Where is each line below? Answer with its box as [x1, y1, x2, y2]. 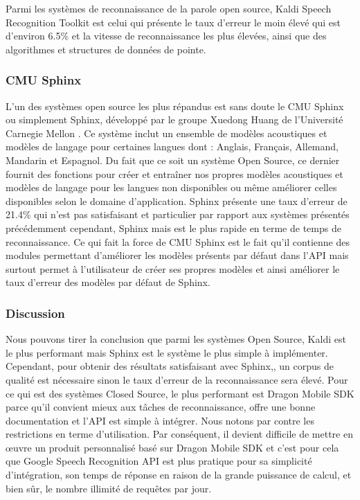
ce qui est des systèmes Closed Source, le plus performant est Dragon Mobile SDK [6, 386, 354, 400]
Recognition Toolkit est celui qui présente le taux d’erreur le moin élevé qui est [6, 15, 341, 29]
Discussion [6, 304, 65, 321]
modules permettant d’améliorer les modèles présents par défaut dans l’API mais [6, 248, 349, 262]
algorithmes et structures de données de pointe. [6, 42, 206, 56]
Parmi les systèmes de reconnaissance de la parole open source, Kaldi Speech [6, 1, 332, 15]
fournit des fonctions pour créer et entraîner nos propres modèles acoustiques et [6, 166, 343, 181]
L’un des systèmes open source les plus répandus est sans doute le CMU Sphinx [6, 98, 344, 113]
